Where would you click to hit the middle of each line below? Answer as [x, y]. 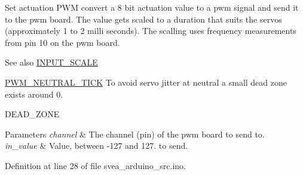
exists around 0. [34, 94]
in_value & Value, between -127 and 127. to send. [97, 146]
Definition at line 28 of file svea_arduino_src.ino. [96, 165]
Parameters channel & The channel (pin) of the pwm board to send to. [135, 134]
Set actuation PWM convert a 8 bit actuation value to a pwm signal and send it [152, 7]
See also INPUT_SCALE [51, 62]
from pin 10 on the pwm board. [62, 42]
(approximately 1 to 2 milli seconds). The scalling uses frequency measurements [151, 31]
